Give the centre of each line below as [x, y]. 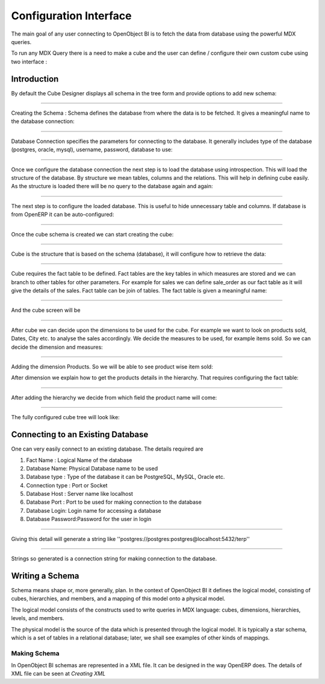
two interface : [29, 62]
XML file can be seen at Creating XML [58, 674]
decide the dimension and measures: [57, 347]
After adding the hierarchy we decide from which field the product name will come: [114, 397]
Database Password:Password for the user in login [89, 519]
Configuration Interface [71, 16]
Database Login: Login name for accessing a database [94, 510]
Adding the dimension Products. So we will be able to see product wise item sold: [112, 367]
